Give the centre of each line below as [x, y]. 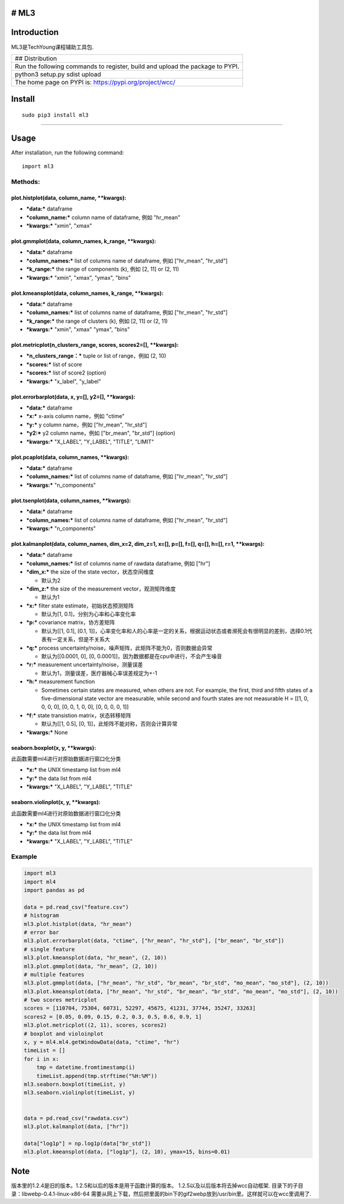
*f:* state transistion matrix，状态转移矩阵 [79, 715]
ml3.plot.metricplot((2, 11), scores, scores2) [95, 1025]
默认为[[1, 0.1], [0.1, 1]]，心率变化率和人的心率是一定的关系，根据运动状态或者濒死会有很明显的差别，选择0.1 [174, 631]
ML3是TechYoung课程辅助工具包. [52, 47]
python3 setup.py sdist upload [58, 74]
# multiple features [54, 974]
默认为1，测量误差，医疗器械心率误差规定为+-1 [99, 673]
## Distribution [36, 59]
